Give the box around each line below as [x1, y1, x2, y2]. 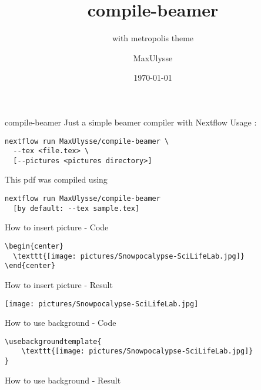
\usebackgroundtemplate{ [5, 337, 102, 346]
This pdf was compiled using [5, 173, 108, 186]
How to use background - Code [5, 316, 116, 329]
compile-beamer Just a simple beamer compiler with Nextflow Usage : [5, 115, 257, 128]
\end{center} [5, 262, 55, 270]
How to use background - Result [5, 374, 121, 386]
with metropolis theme [112, 32, 194, 44]
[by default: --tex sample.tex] [13, 204, 140, 213]
